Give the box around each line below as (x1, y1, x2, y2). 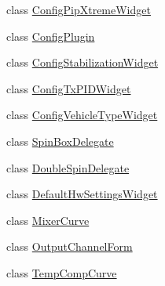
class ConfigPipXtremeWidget (6, 2, 151, 17)
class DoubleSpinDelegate (6, 159, 130, 176)
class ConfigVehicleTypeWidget (6, 107, 158, 123)
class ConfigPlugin (6, 27, 95, 44)
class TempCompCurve (6, 264, 117, 281)
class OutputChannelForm (6, 238, 133, 255)
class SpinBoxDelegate (6, 132, 114, 149)
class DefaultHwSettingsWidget (6, 186, 158, 202)
